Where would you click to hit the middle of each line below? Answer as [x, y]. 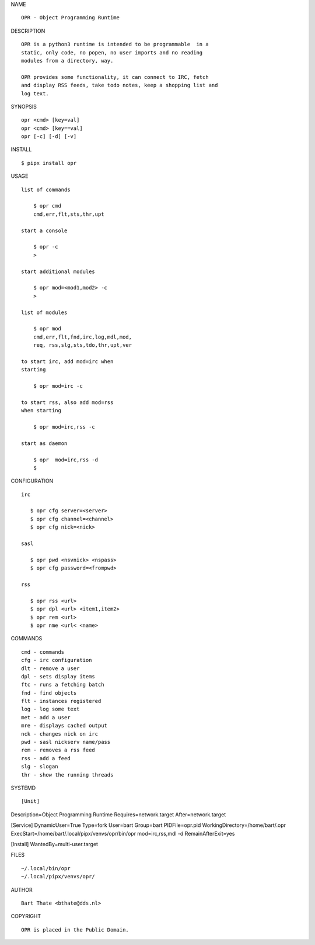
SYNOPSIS [24, 106]
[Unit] [31, 801]
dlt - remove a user [50, 668]
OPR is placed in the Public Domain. [75, 930]
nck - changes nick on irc [60, 734]
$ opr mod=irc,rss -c [64, 427]
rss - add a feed [46, 758]
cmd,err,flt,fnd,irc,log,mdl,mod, [83, 337]
